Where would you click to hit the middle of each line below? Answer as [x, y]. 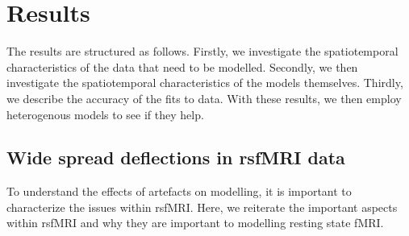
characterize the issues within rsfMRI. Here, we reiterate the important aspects [202, 207]
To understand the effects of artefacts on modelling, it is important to [179, 191]
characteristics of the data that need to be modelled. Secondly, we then [182, 66]
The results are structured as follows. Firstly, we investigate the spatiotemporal [202, 51]
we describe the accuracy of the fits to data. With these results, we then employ [204, 98]
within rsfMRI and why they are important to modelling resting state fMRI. [195, 223]
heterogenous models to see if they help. [105, 114]
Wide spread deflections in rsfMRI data [176, 157]
